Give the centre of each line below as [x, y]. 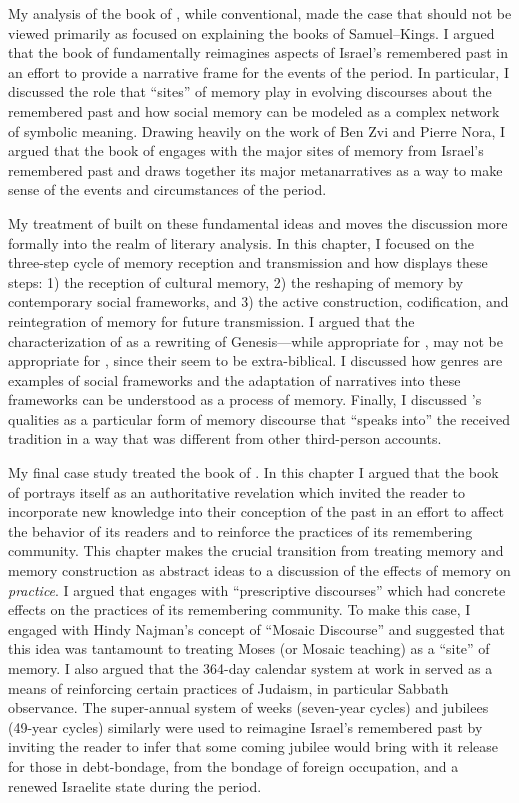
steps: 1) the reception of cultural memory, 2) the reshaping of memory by [236, 281]
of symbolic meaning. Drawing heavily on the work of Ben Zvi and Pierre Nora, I [257, 130]
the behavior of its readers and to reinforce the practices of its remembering [240, 530]
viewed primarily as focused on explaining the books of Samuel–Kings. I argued [251, 32]
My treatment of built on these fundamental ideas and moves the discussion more [258, 222]
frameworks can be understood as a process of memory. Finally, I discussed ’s [245, 399]
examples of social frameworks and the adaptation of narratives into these [234, 379]
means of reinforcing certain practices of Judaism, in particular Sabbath [228, 687]
